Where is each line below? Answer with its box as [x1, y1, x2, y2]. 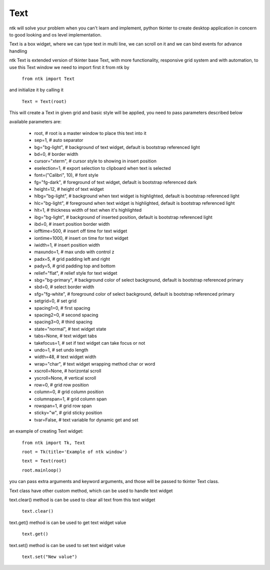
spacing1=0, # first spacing [34, 305, 90, 311]
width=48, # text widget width [34, 354, 96, 360]
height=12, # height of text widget [34, 186, 104, 192]
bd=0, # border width [34, 151, 78, 157]
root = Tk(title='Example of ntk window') [21, 449, 127, 455]
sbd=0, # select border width [34, 284, 94, 290]
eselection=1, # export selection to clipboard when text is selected [34, 165, 171, 171]
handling [9, 48, 27, 54]
